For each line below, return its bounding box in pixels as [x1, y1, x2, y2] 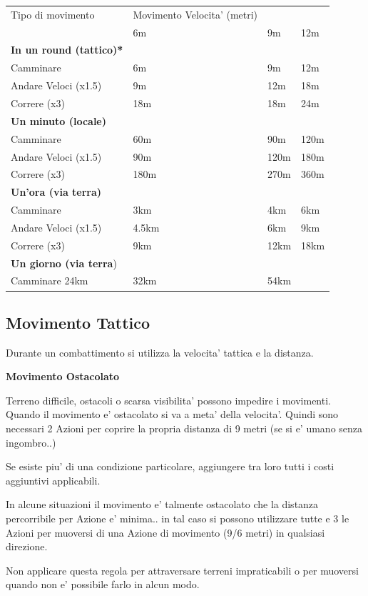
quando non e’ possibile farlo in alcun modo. [6, 577, 200, 592]
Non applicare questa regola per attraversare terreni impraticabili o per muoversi [6, 562, 359, 577]
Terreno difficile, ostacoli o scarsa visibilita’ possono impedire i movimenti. [6, 392, 331, 407]
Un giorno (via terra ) [11, 255, 117, 270]
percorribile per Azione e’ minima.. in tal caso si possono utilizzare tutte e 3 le [6, 511, 349, 526]
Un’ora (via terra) [11, 184, 102, 199]
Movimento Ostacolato [6, 369, 120, 384]
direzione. [6, 539, 48, 554]
